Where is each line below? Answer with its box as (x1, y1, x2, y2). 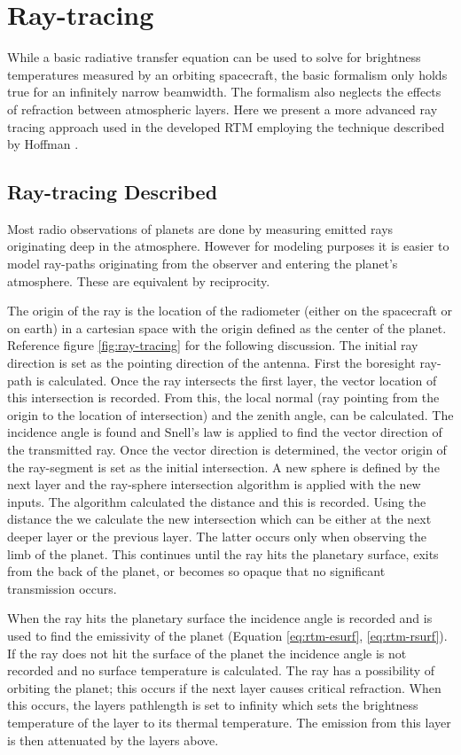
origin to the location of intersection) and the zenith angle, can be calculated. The (7, 405, 454, 424)
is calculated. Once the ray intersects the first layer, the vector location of (35, 370, 437, 389)
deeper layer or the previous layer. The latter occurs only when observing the (7, 526, 427, 545)
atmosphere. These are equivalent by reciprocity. (7, 271, 270, 290)
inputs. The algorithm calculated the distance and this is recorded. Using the (7, 492, 426, 510)
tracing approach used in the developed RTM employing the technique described (7, 117, 445, 136)
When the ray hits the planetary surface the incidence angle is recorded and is (7, 609, 433, 627)
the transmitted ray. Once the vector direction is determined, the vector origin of (7, 440, 447, 459)
